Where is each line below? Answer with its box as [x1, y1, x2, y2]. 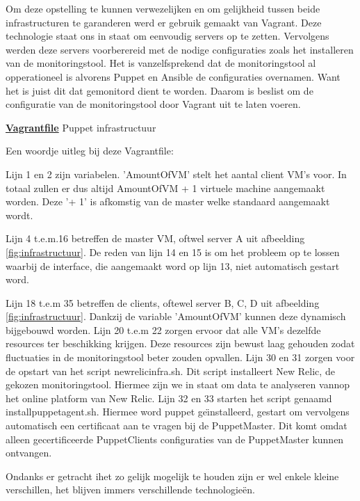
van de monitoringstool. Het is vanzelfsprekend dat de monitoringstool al [6, 56, 316, 70]
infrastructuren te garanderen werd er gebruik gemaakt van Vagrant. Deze [6, 15, 322, 29]
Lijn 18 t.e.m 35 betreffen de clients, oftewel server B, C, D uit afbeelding [6, 295, 320, 310]
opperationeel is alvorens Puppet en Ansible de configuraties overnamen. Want [6, 69, 341, 83]
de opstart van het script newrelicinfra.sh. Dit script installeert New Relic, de [6, 363, 335, 378]
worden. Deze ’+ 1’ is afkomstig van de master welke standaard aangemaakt [6, 194, 330, 209]
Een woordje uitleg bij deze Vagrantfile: [6, 143, 174, 158]
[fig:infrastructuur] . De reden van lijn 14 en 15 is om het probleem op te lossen [6, 244, 340, 259]
